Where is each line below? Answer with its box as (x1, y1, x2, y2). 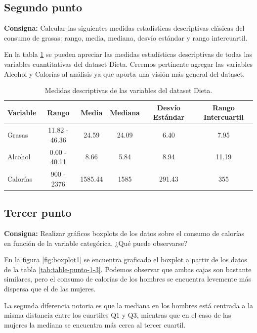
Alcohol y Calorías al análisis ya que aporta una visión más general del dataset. (4, 68, 245, 79)
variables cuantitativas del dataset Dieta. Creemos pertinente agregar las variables (4, 58, 253, 69)
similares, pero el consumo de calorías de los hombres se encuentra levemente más (4, 274, 252, 284)
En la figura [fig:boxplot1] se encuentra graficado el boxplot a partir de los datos (4, 254, 247, 265)
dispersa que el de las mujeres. (4, 283, 96, 293)
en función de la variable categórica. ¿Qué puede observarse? (4, 238, 187, 248)
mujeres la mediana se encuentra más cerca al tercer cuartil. (4, 319, 186, 330)
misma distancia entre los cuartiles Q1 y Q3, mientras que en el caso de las (4, 310, 231, 320)
